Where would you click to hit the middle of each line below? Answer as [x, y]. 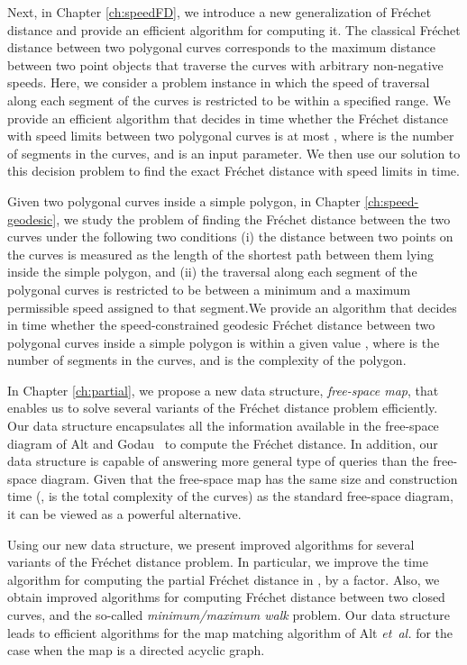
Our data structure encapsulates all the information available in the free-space [223, 426]
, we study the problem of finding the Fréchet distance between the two [253, 219]
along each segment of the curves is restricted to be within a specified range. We [229, 100]
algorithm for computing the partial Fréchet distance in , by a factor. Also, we [224, 579]
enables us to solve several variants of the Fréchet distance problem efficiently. [223, 408]
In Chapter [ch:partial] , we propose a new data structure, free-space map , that [223, 390]
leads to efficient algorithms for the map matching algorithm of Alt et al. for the [230, 632]
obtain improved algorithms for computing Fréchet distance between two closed [226, 597]
